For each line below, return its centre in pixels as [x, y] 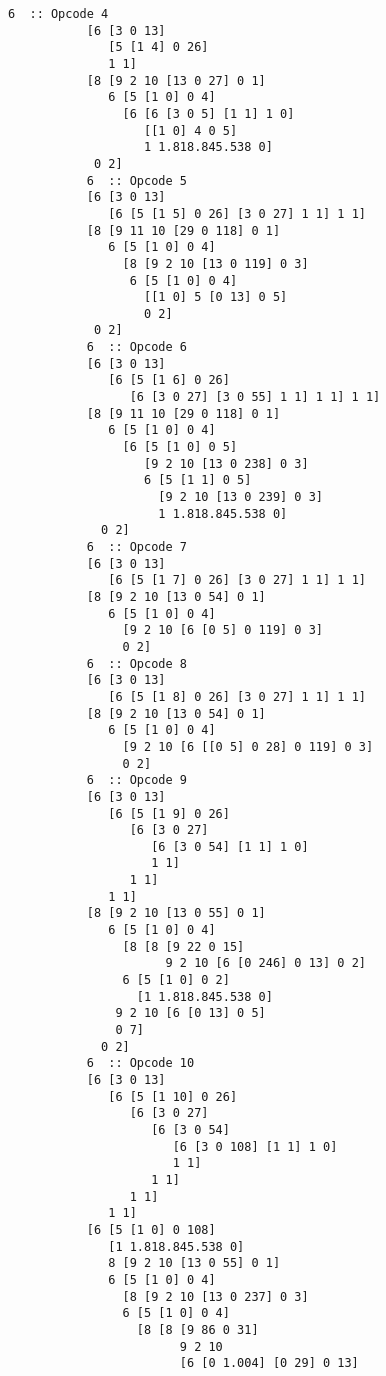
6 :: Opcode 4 [58, 14]
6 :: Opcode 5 [136, 180]
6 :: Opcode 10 [140, 1063]
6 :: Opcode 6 [136, 347]
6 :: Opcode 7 [136, 547]
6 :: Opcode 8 [136, 663]
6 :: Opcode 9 [136, 780]
